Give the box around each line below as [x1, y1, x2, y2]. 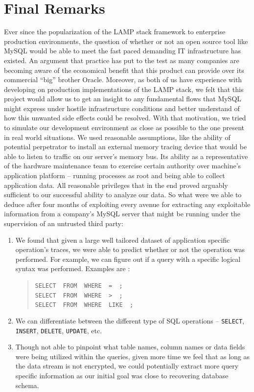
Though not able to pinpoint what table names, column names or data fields [15, 342, 245, 352]
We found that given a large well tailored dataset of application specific [15, 234, 230, 245]
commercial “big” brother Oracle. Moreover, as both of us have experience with [4, 74, 242, 85]
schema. [15, 380, 39, 390]
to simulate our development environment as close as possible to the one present [4, 122, 244, 133]
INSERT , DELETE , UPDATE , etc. [15, 325, 102, 335]
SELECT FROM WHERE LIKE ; [35, 301, 134, 309]
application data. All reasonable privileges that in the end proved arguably [4, 180, 228, 190]
